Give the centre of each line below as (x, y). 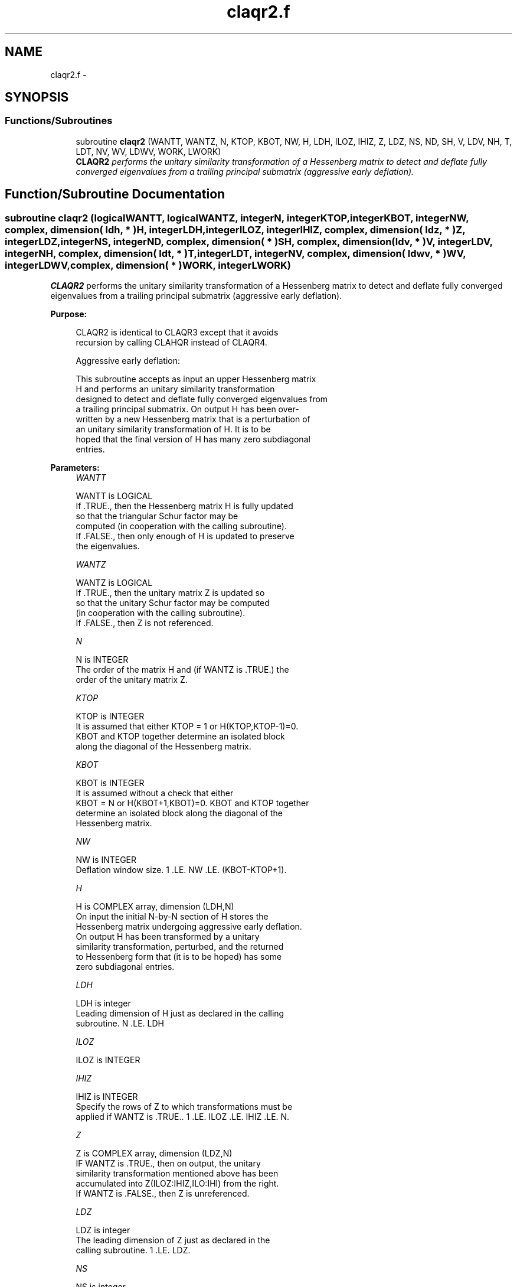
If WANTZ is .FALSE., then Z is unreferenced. (163, 1194)
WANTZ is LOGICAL (114, 583)
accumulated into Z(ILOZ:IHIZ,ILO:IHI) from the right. (177, 1184)
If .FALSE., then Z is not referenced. (145, 623)
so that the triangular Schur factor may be (157, 516)
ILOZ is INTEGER (108, 1060)
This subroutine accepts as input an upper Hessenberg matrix (196, 379)
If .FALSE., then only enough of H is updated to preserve (185, 536)
